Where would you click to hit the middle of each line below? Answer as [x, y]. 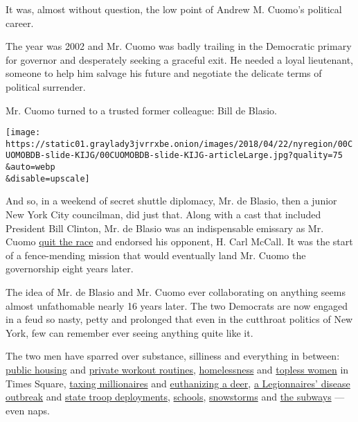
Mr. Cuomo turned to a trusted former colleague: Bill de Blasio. [141, 110]
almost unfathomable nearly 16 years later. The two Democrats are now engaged [177, 305]
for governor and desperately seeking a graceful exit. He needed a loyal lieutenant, [180, 59]
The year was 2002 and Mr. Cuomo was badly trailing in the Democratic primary [179, 46]
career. [20, 23]
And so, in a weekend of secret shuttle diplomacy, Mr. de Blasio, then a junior [171, 201]
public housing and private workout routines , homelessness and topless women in [177, 369]
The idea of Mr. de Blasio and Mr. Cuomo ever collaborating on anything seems [176, 292]
